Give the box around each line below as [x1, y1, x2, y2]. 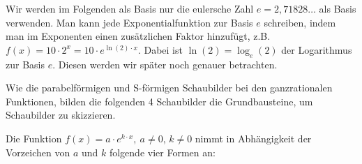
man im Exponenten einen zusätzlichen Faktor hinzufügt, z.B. [6, 29, 271, 43]
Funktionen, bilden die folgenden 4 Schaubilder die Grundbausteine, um [6, 94, 313, 108]
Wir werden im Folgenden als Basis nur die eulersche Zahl [6, 1, 254, 15]
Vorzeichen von [6, 144, 70, 159]
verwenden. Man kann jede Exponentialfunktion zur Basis [6, 15, 253, 29]
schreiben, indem [264, 15, 336, 29]
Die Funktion [6, 131, 62, 145]
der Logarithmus [281, 42, 352, 57]
